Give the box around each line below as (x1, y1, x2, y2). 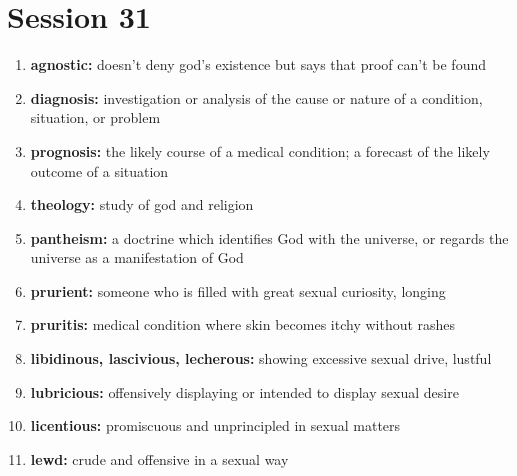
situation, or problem (30, 107, 161, 128)
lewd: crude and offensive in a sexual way (30, 448, 289, 469)
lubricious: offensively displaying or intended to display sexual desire (30, 381, 459, 402)
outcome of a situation (30, 160, 169, 181)
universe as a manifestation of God (30, 247, 244, 268)
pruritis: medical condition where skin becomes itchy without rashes (30, 314, 456, 335)
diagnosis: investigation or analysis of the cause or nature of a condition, (30, 87, 483, 108)
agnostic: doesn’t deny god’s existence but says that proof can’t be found (30, 54, 486, 75)
